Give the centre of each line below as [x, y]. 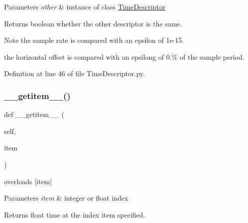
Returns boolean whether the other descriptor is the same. [93, 23]
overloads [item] [28, 181]
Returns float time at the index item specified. [75, 214]
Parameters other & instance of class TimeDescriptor [85, 6]
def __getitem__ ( [34, 114]
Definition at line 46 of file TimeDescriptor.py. [74, 73]
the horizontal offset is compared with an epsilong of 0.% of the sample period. [124, 56]
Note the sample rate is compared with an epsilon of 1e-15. [94, 40]
